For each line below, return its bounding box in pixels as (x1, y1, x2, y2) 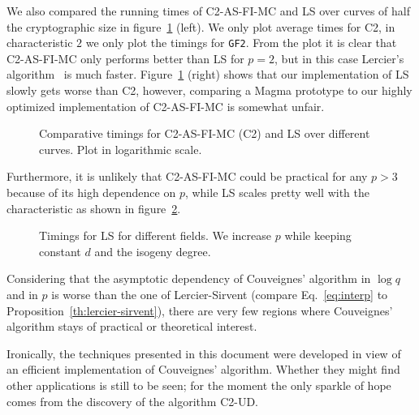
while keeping (284, 227, 352, 244)
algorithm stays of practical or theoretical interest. (6, 318, 257, 335)
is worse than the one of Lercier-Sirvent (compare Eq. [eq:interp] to (51, 285, 388, 302)
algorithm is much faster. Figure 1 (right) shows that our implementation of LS (6, 66, 409, 83)
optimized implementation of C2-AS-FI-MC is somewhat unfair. (6, 97, 325, 114)
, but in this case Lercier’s (274, 49, 404, 66)
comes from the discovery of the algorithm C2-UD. (6, 392, 258, 409)
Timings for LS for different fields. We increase (39, 227, 272, 244)
